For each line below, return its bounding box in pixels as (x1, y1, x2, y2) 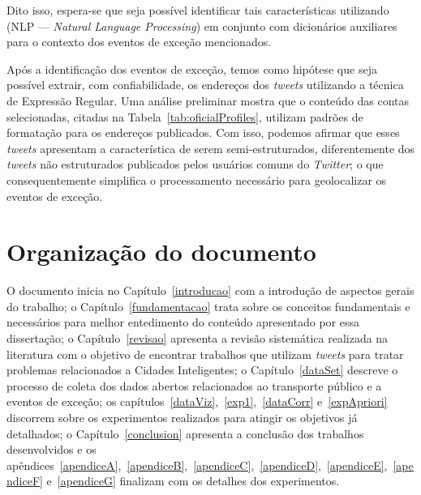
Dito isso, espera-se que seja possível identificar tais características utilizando (6, 2, 389, 18)
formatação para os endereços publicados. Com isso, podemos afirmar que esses (6, 124, 400, 141)
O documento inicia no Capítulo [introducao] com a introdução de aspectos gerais (6, 282, 415, 299)
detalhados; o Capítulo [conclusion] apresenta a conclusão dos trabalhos (6, 425, 364, 442)
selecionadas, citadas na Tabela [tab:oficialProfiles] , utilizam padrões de (6, 108, 363, 125)
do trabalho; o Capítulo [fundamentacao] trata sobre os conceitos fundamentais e (6, 297, 410, 314)
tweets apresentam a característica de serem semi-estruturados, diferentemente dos (6, 139, 415, 156)
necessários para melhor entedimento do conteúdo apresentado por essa (6, 314, 360, 331)
